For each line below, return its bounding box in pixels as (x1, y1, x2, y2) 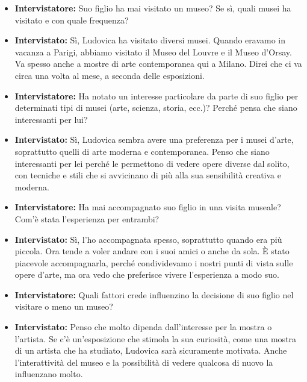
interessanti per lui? (14, 113, 88, 125)
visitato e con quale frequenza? (14, 13, 129, 26)
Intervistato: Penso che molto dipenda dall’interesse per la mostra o (14, 321, 272, 333)
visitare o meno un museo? (14, 300, 113, 313)
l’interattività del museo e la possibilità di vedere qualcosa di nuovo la (14, 355, 273, 368)
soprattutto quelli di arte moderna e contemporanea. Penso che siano (14, 145, 270, 157)
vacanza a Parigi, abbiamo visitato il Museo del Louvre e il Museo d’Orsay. (14, 45, 292, 58)
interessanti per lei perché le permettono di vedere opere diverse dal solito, (14, 157, 290, 169)
